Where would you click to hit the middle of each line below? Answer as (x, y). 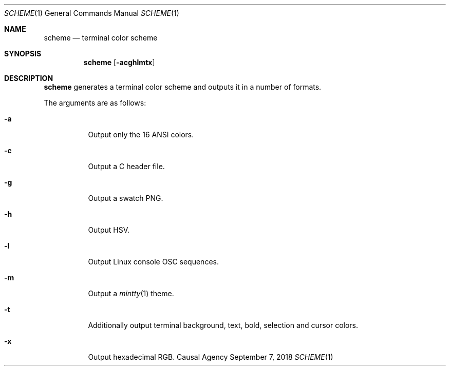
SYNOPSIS (23, 54)
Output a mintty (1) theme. (131, 293)
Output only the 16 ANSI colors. (141, 135)
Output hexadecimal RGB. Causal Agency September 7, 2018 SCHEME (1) (211, 357)
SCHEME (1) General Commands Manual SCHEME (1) (92, 13)
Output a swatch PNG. (126, 198)
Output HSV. (109, 230)
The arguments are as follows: (95, 103)
